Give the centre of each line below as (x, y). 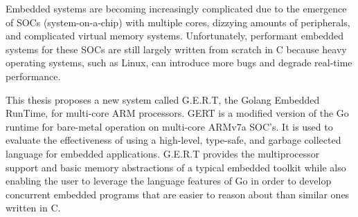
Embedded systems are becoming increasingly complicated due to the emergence (176, 8)
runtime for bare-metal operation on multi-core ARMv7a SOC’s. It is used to (169, 126)
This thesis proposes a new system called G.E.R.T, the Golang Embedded (163, 99)
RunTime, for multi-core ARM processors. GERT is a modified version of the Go (177, 113)
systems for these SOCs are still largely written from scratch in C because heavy (176, 49)
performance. (33, 76)
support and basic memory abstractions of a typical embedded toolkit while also (176, 167)
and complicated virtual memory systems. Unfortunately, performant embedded (175, 36)
